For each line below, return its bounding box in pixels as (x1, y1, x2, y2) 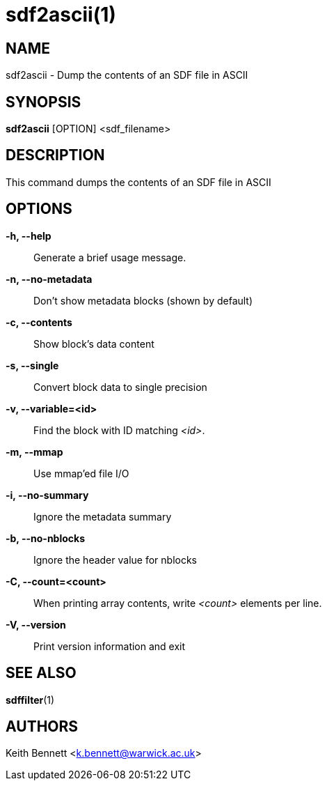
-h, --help (6, 229, 51, 242)
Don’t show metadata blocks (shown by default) (33, 294, 253, 307)
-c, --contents (6, 316, 72, 328)
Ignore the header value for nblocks (33, 553, 197, 566)
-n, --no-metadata (6, 272, 93, 285)
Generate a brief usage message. (33, 251, 186, 263)
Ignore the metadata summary (33, 510, 172, 523)
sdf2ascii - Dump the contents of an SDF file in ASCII (6, 69, 248, 82)
